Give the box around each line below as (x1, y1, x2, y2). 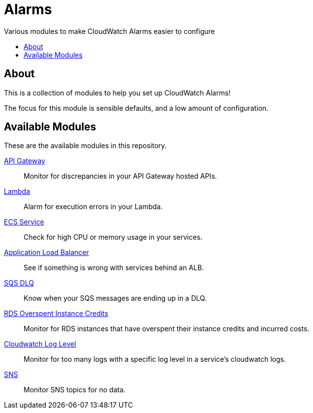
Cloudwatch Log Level (4, 340, 76, 349)
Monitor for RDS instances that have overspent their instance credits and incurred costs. (24, 324, 310, 333)
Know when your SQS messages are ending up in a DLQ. (24, 294, 207, 303)
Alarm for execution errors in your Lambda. (24, 202, 163, 211)
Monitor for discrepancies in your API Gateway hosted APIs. (24, 172, 217, 181)
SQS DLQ (4, 279, 34, 287)
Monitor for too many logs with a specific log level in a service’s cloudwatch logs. (24, 355, 286, 364)
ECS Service (4, 218, 44, 226)
